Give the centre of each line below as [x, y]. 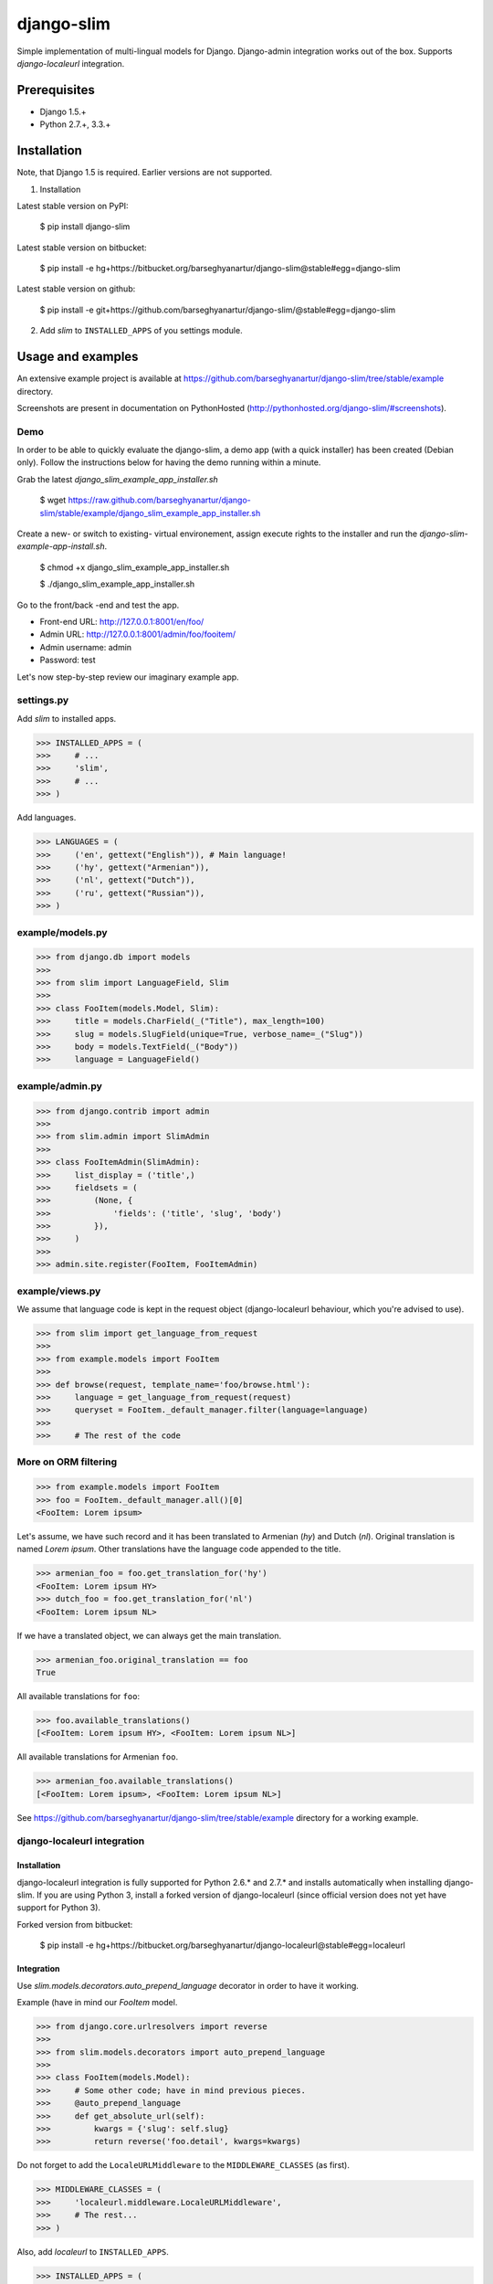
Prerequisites [56, 90]
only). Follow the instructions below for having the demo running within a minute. [169, 462]
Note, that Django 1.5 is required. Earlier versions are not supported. [145, 173]
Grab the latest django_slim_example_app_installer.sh [117, 479]
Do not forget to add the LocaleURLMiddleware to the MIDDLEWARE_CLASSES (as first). [184, 2165]
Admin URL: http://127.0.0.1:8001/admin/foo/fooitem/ [138, 634]
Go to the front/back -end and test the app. [98, 605]
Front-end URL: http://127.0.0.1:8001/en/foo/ [122, 622]
